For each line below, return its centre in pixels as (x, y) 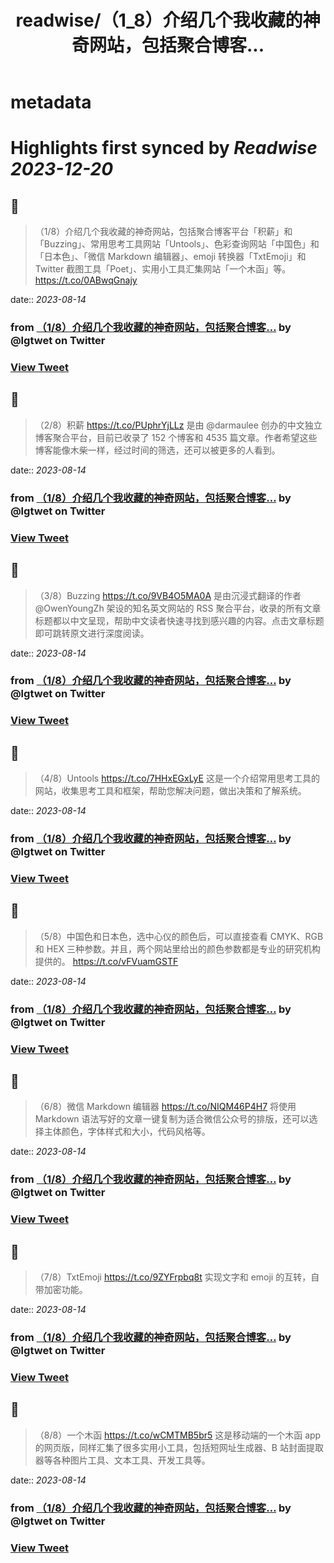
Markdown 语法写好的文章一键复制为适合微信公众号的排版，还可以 (172, 1119)
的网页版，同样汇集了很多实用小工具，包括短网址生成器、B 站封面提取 (179, 1447)
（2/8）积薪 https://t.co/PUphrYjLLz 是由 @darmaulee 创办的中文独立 (178, 425)
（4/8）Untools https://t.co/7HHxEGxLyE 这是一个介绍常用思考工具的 (177, 778)
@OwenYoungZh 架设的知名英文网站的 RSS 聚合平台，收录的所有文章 (178, 608)
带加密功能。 (61, 1290)
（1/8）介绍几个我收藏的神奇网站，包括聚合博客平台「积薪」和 (163, 232)
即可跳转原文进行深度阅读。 (92, 633)
